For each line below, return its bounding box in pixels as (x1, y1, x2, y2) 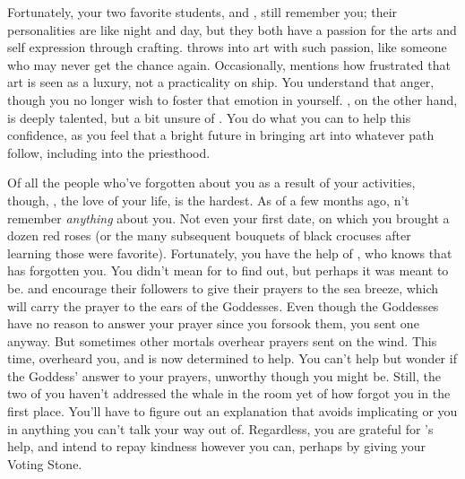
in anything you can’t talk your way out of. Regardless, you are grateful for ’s (7, 419, 434, 438)
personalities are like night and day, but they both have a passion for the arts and (7, 20, 457, 39)
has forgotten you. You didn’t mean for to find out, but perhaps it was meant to (7, 261, 449, 280)
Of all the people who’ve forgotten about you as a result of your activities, (7, 173, 416, 192)
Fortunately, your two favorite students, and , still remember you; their (7, 3, 398, 21)
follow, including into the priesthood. (7, 143, 211, 161)
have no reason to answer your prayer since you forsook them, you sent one (7, 314, 419, 333)
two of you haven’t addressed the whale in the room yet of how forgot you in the (7, 384, 451, 403)
